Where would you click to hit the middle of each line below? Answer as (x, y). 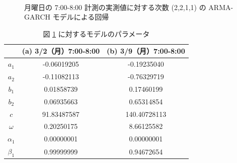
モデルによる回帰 (81, 17)
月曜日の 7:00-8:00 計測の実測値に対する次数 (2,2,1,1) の (115, 7)
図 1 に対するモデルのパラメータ (96, 33)
